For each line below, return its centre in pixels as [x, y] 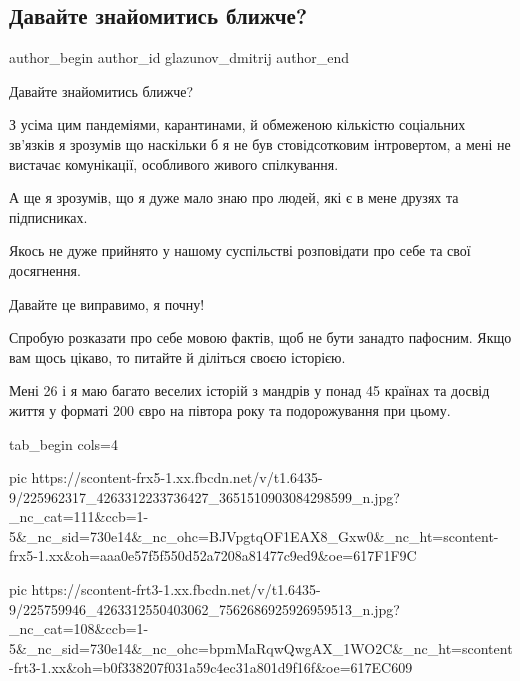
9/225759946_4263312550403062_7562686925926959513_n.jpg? [204, 608]
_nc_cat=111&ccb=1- [79, 516]
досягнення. [45, 269]
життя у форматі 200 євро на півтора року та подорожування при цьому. [230, 409]
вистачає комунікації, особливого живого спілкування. [174, 163]
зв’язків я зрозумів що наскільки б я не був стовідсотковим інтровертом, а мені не [260, 143]
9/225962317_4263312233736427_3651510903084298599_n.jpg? [204, 496]
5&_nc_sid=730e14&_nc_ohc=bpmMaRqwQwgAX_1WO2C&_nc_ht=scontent [261, 647]
